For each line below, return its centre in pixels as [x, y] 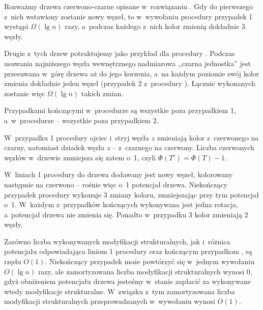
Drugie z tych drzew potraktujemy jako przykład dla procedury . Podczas [120, 53]
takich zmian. [102, 93]
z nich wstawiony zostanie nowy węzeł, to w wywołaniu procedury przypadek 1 [128, 16]
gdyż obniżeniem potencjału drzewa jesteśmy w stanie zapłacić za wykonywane [128, 281]
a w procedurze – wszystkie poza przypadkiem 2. [81, 120]
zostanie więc [25, 93]
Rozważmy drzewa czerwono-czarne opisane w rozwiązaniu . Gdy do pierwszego [129, 6]
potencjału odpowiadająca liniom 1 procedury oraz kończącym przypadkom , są [128, 251]
